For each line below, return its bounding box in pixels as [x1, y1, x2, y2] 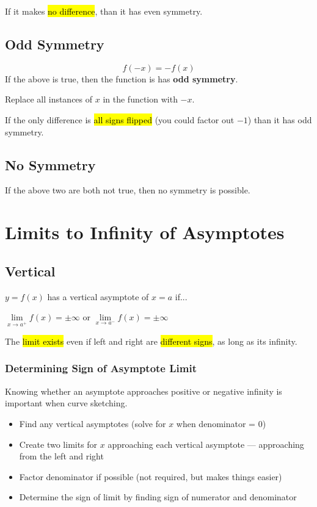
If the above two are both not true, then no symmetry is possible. [5, 184, 250, 196]
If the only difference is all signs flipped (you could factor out [5, 113, 235, 126]
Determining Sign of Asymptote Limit [5, 361, 197, 376]
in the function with [103, 93, 178, 106]
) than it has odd [247, 113, 312, 126]
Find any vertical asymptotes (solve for [19, 417, 166, 430]
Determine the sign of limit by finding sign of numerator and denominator [19, 491, 297, 503]
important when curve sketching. [5, 397, 128, 409]
